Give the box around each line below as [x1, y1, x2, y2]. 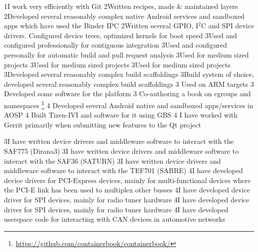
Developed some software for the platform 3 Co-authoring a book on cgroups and [4, 88, 251, 99]
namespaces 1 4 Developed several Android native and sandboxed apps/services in [4, 98, 254, 110]
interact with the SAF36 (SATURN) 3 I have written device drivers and [4, 155, 221, 166]
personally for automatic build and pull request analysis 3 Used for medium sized [4, 49, 249, 60]
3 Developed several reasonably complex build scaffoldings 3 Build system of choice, [4, 69, 254, 79]
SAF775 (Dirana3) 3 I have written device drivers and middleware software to [4, 145, 239, 156]
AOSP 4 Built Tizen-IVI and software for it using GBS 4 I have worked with [4, 110, 238, 120]
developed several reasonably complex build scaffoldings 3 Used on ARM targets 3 [4, 78, 254, 89]
